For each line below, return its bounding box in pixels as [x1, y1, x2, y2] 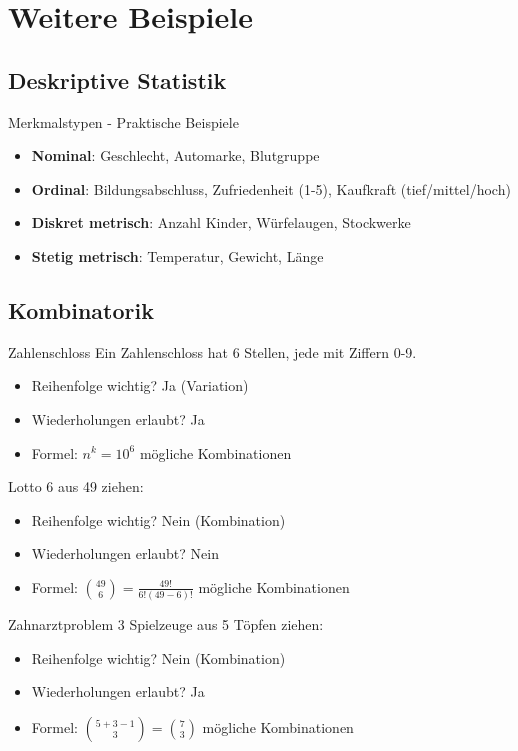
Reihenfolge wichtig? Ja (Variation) [31, 375, 249, 396]
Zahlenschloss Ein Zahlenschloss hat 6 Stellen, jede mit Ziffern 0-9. [8, 341, 417, 362]
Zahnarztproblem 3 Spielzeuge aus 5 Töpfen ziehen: [8, 614, 324, 635]
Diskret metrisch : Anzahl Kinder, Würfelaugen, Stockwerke [31, 212, 411, 233]
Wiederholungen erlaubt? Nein [31, 543, 219, 564]
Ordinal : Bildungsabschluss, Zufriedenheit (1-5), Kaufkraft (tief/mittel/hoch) [31, 178, 511, 199]
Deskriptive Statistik [8, 64, 227, 95]
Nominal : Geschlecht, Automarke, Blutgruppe [31, 145, 320, 166]
